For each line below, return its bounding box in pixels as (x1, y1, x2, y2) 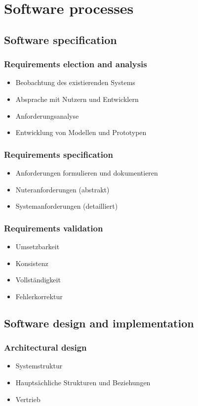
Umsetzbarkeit (15, 241, 60, 251)
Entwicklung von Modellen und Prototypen (15, 127, 147, 137)
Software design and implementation (4, 315, 194, 330)
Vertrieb (15, 394, 40, 404)
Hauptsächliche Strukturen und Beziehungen (15, 377, 151, 387)
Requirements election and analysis (4, 58, 147, 70)
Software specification (4, 32, 117, 47)
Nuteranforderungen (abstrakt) (15, 184, 110, 194)
